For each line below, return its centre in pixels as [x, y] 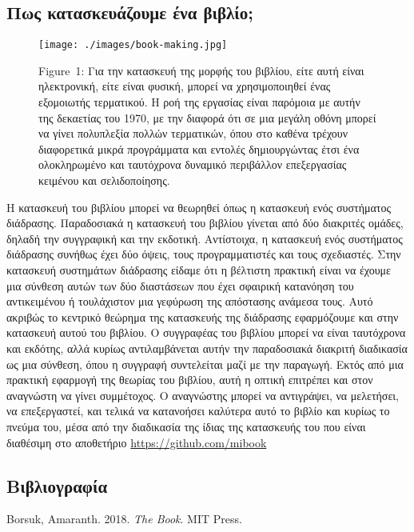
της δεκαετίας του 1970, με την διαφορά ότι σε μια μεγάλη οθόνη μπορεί [207, 117]
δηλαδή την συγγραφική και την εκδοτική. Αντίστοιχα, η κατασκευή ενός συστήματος [205, 238]
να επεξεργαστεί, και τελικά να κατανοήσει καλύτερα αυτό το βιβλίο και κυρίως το [198, 411]
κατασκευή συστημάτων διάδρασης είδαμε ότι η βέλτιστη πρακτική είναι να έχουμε [199, 269]
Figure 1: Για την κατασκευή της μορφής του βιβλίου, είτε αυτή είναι [201, 70]
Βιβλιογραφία [57, 485]
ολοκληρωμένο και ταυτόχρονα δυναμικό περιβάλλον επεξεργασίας [193, 164]
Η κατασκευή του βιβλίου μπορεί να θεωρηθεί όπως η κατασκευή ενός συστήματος [199, 207]
